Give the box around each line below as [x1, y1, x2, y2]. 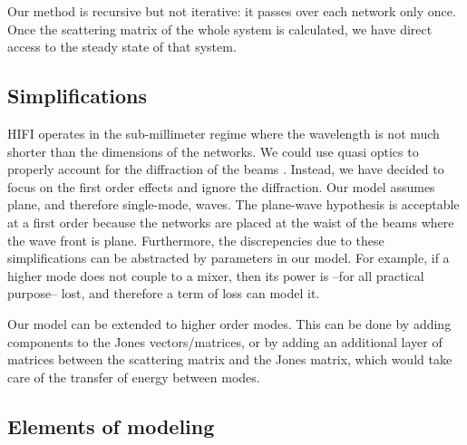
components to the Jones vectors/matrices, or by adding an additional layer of [7, 332, 443, 351]
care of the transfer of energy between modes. [7, 367, 260, 386]
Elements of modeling [7, 411, 215, 440]
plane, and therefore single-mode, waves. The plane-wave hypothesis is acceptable [7, 195, 460, 214]
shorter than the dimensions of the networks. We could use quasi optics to [7, 141, 419, 160]
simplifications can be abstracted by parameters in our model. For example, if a [7, 248, 450, 267]
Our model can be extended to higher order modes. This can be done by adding [7, 314, 452, 333]
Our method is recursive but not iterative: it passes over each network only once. [7, 2, 456, 20]
